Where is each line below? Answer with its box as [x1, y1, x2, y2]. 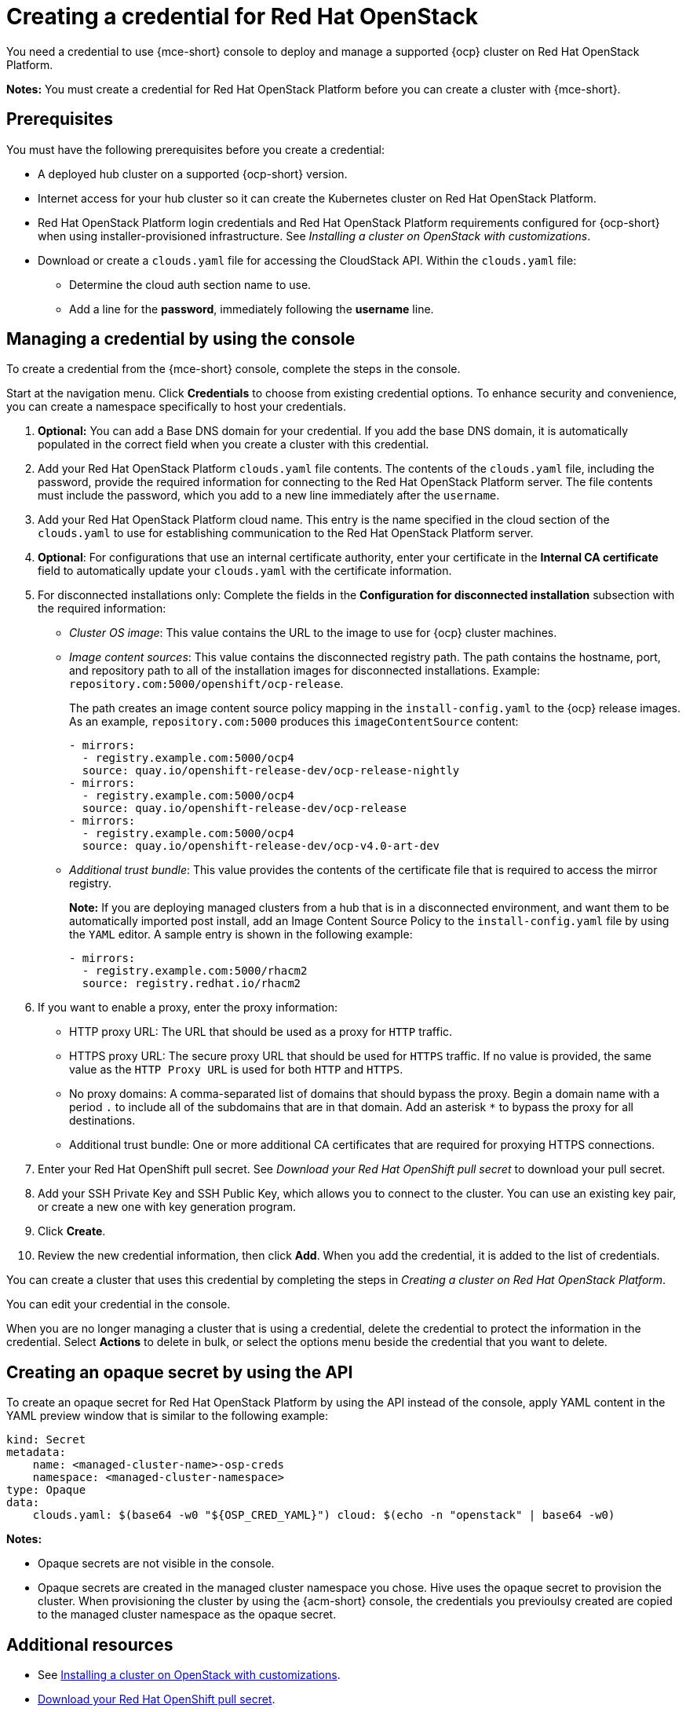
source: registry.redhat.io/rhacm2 [82, 977, 301, 990]
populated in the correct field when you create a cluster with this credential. [38, 437, 429, 452]
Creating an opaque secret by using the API [6, 1362, 353, 1382]
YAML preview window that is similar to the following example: [6, 1409, 329, 1423]
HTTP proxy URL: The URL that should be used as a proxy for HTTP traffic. [69, 1025, 453, 1039]
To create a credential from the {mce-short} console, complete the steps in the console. [6, 362, 461, 376]
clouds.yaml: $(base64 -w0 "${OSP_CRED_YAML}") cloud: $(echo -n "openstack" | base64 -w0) [32, 1509, 615, 1522]
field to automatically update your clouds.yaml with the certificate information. [38, 564, 452, 578]
